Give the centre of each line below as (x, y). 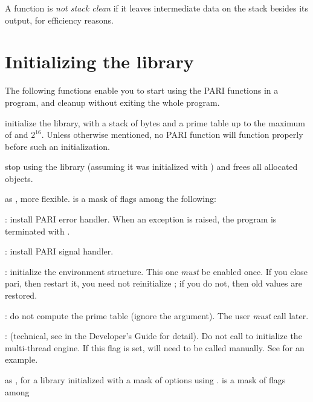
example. (21, 359)
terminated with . (37, 231)
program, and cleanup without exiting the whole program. (112, 102)
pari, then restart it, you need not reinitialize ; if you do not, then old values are (153, 283)
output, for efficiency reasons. (59, 20)
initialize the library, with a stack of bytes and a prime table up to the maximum (155, 122)
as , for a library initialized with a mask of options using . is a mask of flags (145, 380)
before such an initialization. (57, 146)
